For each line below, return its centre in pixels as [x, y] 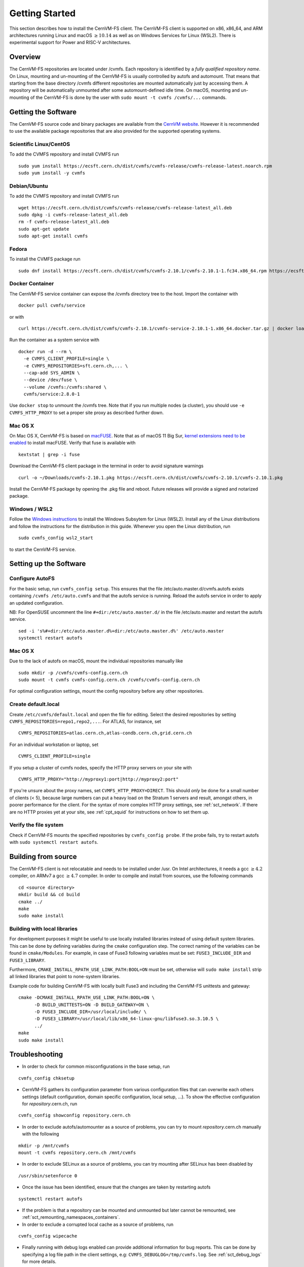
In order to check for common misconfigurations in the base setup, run [96, 1066]
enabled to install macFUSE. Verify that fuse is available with [72, 443]
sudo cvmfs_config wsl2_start [56, 538]
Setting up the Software [48, 564]
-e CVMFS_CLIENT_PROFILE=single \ [66, 359]
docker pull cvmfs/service [52, 306]
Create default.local [34, 704]
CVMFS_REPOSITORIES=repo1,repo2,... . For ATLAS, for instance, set [85, 721]
